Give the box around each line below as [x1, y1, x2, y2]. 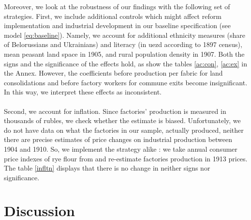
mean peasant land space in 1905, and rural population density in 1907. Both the [4, 48, 245, 59]
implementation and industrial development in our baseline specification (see [4, 20, 231, 31]
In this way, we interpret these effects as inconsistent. [4, 87, 162, 97]
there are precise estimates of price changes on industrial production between [4, 134, 232, 144]
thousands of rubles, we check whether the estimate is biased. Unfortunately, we [4, 115, 241, 126]
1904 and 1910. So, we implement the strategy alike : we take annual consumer [4, 143, 237, 154]
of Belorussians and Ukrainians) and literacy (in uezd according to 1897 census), [4, 39, 242, 49]
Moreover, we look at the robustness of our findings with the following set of [4, 1, 230, 11]
